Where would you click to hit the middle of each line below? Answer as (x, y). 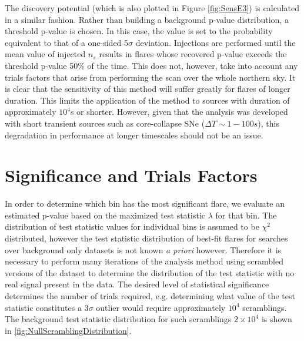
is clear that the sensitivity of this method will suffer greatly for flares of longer (148, 89)
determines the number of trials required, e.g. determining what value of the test (150, 296)
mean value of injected (45, 54)
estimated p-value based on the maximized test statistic (105, 215)
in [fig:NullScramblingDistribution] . (68, 330)
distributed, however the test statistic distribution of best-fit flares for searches (146, 238)
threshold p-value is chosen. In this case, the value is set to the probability (139, 31)
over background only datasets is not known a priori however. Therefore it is (143, 249)
